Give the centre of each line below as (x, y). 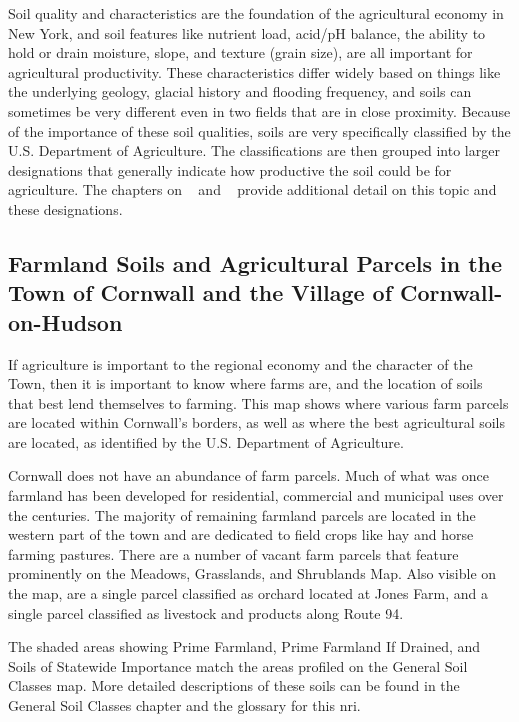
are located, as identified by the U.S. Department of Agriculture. (206, 441)
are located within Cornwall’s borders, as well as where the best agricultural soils (257, 422)
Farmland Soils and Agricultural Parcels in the (255, 262)
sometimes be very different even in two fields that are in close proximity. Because (259, 110)
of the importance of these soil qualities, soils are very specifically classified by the (259, 130)
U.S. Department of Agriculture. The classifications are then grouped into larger (254, 150)
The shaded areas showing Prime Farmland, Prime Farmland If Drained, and (244, 646)
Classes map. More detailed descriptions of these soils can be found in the (234, 685)
